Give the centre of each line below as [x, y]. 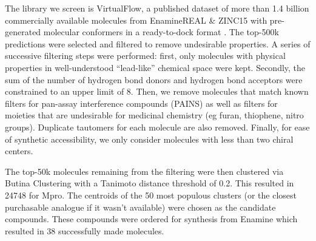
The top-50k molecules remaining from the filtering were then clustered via [144, 171]
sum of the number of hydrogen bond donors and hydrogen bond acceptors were [154, 79]
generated [23, 32]
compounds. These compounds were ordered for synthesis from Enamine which [151, 219]
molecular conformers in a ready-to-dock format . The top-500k [161, 32]
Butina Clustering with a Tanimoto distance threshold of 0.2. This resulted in [150, 183]
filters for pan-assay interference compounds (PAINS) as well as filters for [141, 103]
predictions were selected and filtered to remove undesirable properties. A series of [158, 43]
